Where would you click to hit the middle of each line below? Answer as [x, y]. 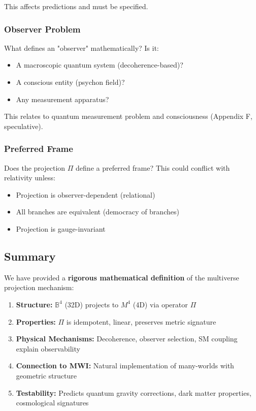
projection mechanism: [39, 287]
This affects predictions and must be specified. [76, 6]
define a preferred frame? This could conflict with [153, 167]
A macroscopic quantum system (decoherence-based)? [100, 65]
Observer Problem [42, 29]
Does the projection [35, 167]
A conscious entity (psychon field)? [70, 82]
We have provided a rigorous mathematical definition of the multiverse [122, 277]
